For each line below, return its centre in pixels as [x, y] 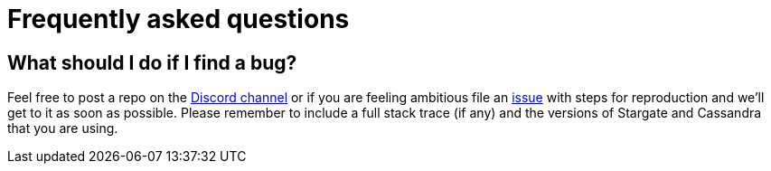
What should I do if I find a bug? [152, 62]
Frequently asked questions [179, 19]
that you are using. [63, 128]
